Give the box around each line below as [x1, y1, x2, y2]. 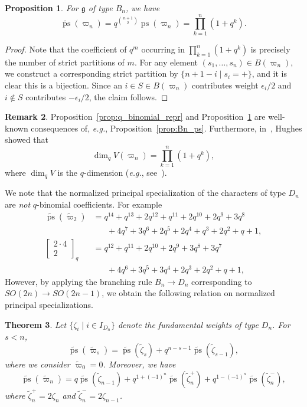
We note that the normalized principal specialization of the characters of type [5, 186, 286, 199]
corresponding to [191, 275, 252, 287]
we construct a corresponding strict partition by [5, 67, 178, 80]
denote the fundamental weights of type [117, 318, 259, 330]
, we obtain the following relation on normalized [102, 287, 275, 299]
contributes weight [192, 78, 259, 91]
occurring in [141, 42, 185, 55]
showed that [5, 133, 48, 146]
